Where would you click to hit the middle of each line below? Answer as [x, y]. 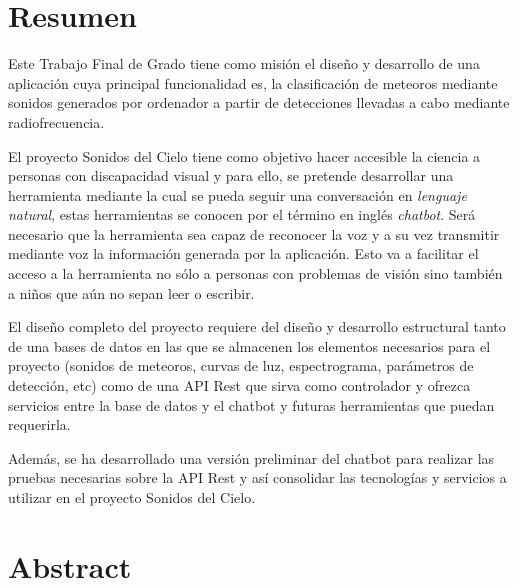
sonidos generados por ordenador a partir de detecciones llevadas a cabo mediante [259, 102]
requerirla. [39, 424]
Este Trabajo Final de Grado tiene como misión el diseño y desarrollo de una [244, 63]
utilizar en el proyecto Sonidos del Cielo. [132, 497]
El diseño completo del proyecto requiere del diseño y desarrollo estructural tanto [257, 326]
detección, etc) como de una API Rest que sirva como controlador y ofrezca [239, 385]
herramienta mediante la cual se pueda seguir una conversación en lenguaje [237, 194]
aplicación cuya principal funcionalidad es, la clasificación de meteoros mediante [253, 82]
